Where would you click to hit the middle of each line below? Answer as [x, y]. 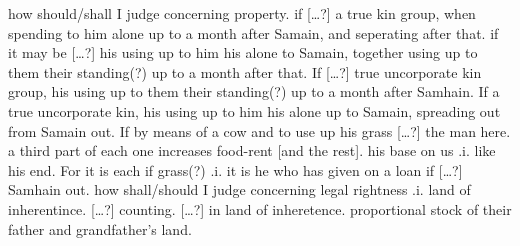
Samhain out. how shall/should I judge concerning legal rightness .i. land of [239, 189]
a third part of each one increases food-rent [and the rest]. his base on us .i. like [252, 150]
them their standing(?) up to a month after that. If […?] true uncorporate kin [245, 71]
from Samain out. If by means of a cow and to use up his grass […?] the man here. [259, 130]
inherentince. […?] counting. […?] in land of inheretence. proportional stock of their [260, 208]
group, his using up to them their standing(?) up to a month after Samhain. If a [254, 91]
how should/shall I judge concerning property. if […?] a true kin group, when [242, 13]
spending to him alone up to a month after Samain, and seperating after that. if [253, 32]
